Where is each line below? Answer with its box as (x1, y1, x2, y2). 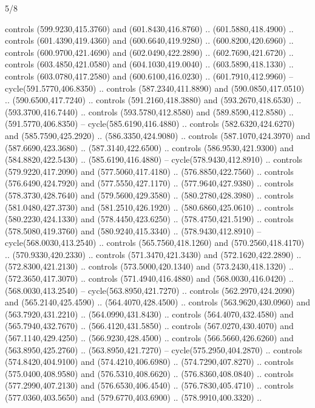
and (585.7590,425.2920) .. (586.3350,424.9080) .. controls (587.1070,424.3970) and (5, 129, 310, 141)
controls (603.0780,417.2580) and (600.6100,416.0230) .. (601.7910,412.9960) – (5, 69, 293, 82)
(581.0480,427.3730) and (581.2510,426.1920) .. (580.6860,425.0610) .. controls (5, 200, 294, 213)
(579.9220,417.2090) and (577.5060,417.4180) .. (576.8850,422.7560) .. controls (5, 165, 294, 177)
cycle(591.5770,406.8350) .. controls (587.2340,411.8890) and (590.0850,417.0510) (5, 81, 305, 94)
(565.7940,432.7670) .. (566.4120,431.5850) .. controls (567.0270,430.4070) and (5, 319, 294, 332)
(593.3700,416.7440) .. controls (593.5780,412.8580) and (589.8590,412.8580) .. (5, 105, 294, 118)
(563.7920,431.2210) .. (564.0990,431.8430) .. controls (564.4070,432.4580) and (5, 307, 294, 320)
